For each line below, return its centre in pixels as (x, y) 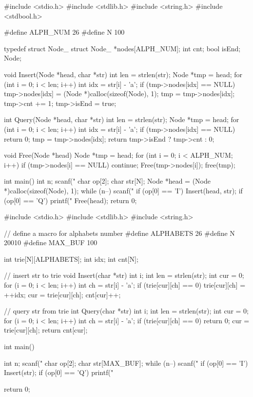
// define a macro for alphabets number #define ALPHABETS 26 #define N (119, 233)
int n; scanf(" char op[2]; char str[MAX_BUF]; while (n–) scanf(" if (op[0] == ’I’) (126, 363)
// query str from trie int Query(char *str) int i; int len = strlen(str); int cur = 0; (126, 311)
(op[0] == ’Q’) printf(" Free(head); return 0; (70, 200)
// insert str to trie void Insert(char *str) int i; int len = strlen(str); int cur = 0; (124, 275)
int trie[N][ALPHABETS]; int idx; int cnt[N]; (71, 259)
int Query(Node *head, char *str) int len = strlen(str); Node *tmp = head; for (122, 119)
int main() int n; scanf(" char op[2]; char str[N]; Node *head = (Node (107, 181)
